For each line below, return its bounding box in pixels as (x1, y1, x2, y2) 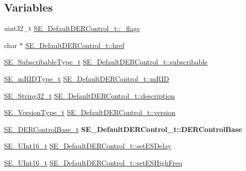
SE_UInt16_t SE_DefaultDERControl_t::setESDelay (4, 140, 172, 151)
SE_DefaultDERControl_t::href (25, 39, 125, 50)
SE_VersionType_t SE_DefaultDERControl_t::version (4, 107, 176, 117)
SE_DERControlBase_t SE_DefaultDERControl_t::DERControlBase (4, 123, 242, 134)
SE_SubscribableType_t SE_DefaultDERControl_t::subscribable (4, 56, 208, 67)
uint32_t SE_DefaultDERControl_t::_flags (4, 23, 140, 33)
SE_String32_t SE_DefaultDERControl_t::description (4, 90, 175, 100)
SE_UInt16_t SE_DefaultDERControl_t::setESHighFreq (4, 157, 182, 167)
